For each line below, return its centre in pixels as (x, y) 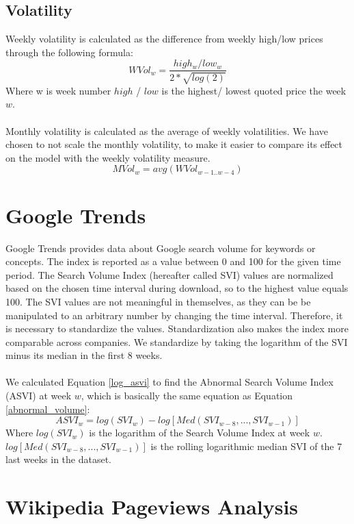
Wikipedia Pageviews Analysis (152, 507)
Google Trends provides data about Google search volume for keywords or (161, 248)
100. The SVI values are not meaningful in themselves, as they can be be (158, 301)
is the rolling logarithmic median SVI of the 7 (246, 446)
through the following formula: (69, 52)
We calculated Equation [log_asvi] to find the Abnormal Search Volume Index (169, 382)
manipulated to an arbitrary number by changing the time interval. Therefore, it (174, 315)
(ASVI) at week (39, 396)
